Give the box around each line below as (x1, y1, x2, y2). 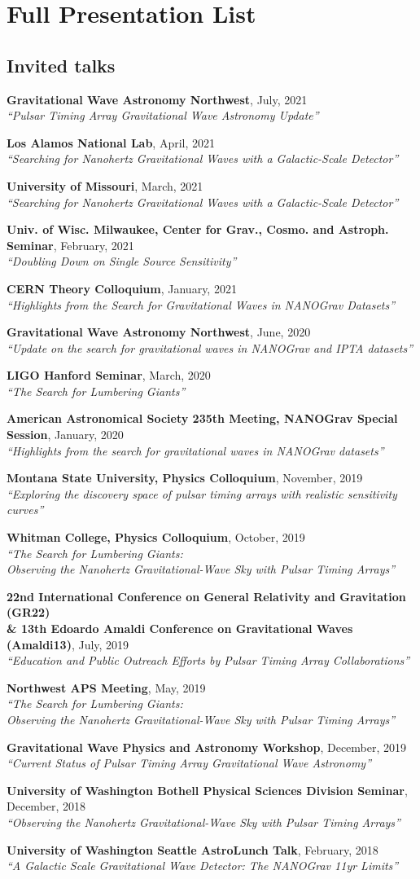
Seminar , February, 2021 (7, 236, 134, 253)
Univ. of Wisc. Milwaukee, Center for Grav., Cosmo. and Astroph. (7, 221, 389, 238)
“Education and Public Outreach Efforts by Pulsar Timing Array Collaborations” (7, 652, 410, 669)
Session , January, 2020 (7, 426, 124, 443)
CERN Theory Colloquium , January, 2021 (7, 279, 237, 297)
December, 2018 (7, 798, 86, 815)
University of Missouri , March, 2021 (7, 177, 203, 194)
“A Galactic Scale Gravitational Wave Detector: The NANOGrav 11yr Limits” (7, 857, 399, 874)
